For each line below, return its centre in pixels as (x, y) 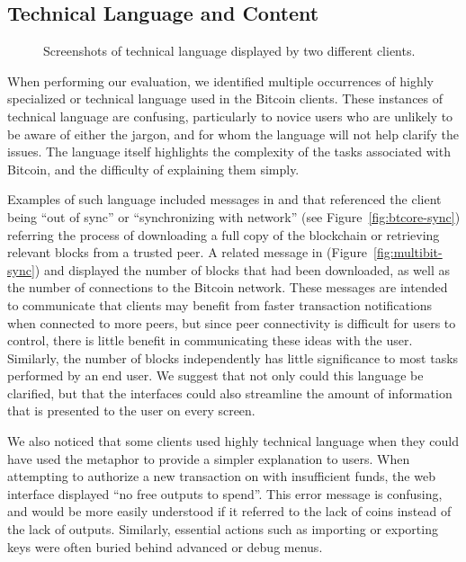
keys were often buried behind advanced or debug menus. (165, 546)
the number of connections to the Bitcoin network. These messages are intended (228, 287)
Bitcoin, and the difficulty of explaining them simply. (153, 169)
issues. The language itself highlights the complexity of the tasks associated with (229, 152)
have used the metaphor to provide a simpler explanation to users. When (209, 458)
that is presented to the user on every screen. (131, 410)
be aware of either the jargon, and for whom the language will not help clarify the (233, 134)
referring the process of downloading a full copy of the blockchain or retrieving (224, 234)
